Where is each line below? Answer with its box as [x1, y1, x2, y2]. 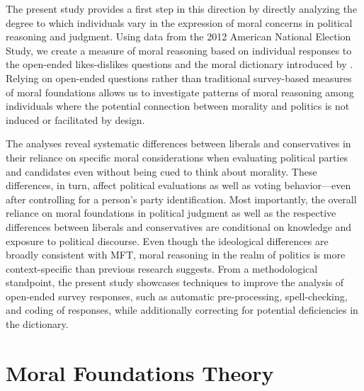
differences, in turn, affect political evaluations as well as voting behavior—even [6, 178, 351, 193]
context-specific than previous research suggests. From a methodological [6, 261, 318, 276]
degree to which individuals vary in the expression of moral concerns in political [6, 15, 353, 30]
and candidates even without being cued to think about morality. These [6, 164, 317, 178]
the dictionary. [6, 317, 69, 331]
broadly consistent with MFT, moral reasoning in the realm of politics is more [6, 247, 346, 262]
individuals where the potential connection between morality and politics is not [6, 98, 350, 113]
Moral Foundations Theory [6, 358, 274, 387]
